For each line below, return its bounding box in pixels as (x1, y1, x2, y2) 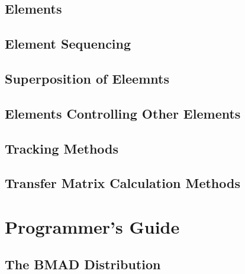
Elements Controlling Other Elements (5, 104, 241, 122)
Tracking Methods (5, 139, 119, 157)
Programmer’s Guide (5, 214, 180, 238)
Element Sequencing (5, 34, 131, 53)
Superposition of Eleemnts (5, 69, 169, 87)
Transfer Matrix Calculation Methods (5, 174, 240, 192)
